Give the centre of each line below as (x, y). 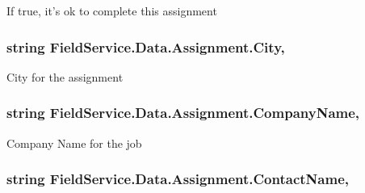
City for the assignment (65, 76)
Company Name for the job (74, 143)
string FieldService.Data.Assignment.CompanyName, (183, 113)
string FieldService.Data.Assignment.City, (146, 46)
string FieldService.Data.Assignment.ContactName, (178, 179)
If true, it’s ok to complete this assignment (112, 10)
